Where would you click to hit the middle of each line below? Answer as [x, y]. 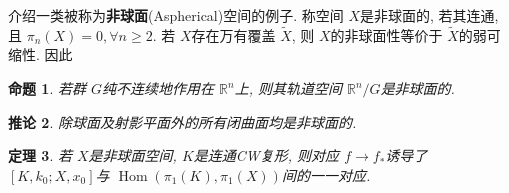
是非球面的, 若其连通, [429, 15]
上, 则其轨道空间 [288, 88]
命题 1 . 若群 [47, 88]
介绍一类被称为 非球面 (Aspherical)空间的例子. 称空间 [176, 15]
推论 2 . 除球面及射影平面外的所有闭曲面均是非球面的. [182, 121]
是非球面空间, [132, 155]
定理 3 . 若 [40, 155]
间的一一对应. [326, 174]
